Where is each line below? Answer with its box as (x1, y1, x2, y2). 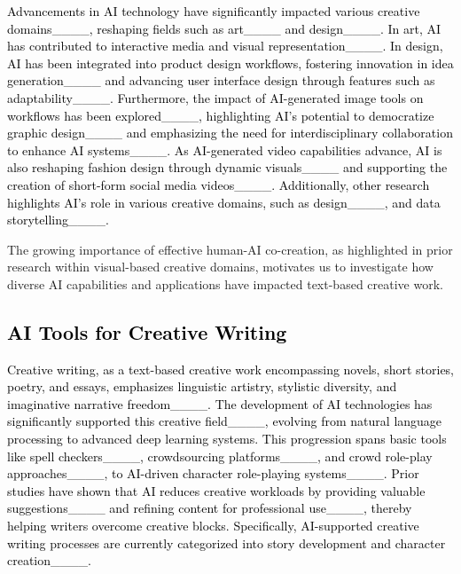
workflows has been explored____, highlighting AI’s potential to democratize (7, 106, 434, 124)
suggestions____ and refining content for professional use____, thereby (7, 499, 412, 517)
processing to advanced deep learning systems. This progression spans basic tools (7, 429, 447, 448)
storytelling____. (7, 210, 109, 229)
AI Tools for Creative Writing (7, 318, 287, 345)
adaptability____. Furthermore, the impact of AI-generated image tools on (7, 88, 424, 106)
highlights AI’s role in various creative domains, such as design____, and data (7, 193, 441, 211)
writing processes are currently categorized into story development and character (7, 533, 446, 552)
